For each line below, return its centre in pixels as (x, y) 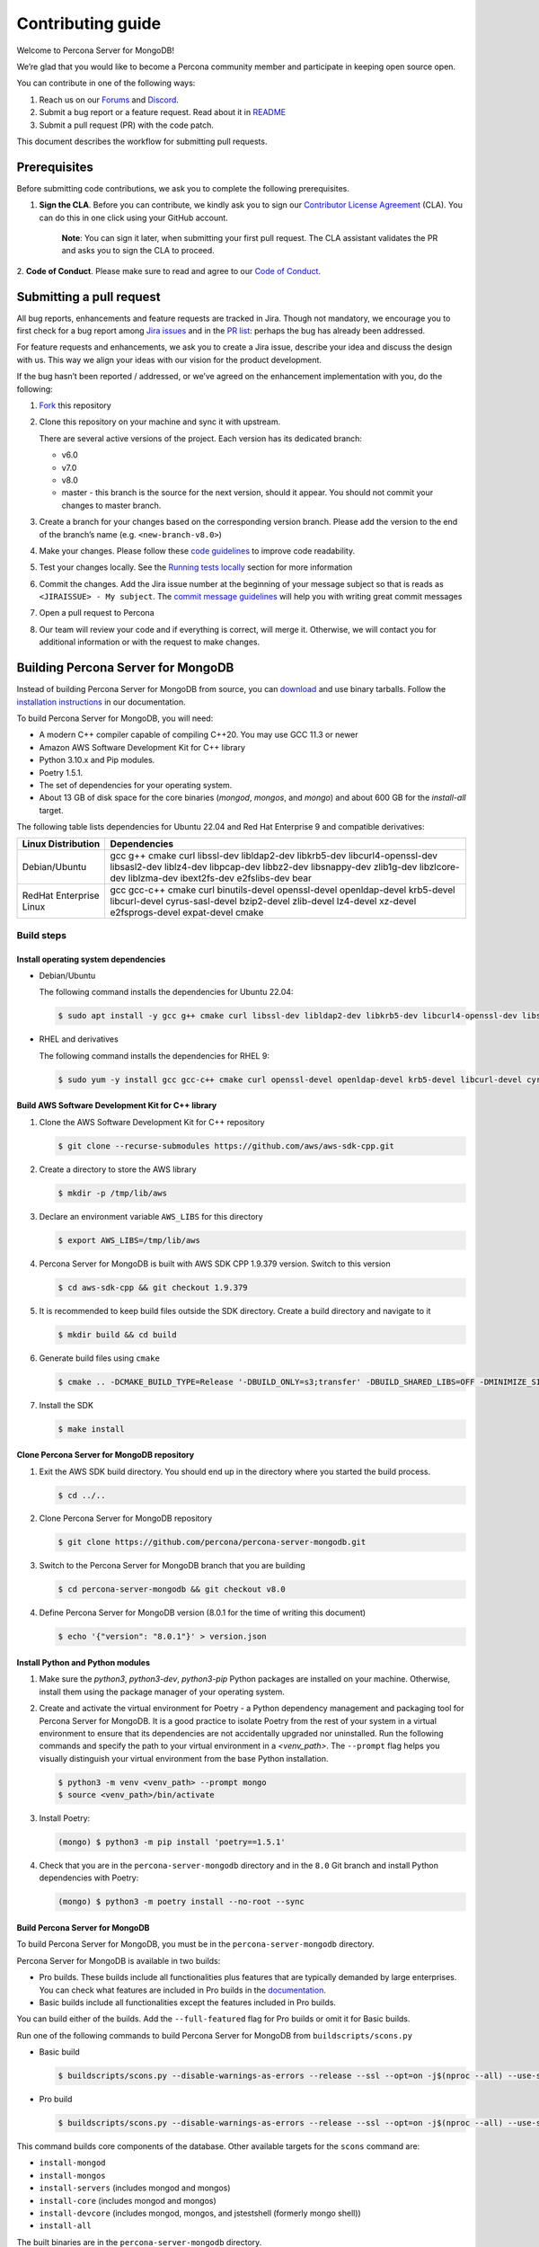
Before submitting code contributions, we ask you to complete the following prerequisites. (183, 188)
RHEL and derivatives (79, 1039)
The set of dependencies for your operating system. (136, 785)
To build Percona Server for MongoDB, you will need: (115, 718)
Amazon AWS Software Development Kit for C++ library (142, 747)
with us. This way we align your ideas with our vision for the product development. (169, 360)
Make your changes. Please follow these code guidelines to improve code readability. (197, 551)
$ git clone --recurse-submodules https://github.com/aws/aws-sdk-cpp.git (226, 1146)
